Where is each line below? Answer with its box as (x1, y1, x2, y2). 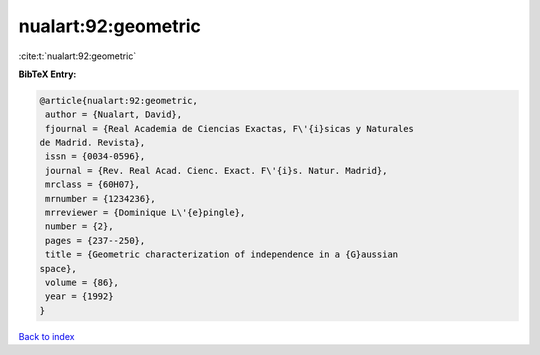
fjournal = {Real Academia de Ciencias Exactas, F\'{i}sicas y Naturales (45, 123, 415, 134)
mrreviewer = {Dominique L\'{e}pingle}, (45, 207, 246, 219)
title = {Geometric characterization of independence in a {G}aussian (45, 249, 399, 260)
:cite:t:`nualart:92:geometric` (18, 50, 137, 62)
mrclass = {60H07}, (45, 179, 140, 190)
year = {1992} (45, 291, 114, 302)
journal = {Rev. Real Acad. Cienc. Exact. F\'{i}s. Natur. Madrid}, (45, 165, 388, 176)
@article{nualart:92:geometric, (39, 95, 199, 106)
